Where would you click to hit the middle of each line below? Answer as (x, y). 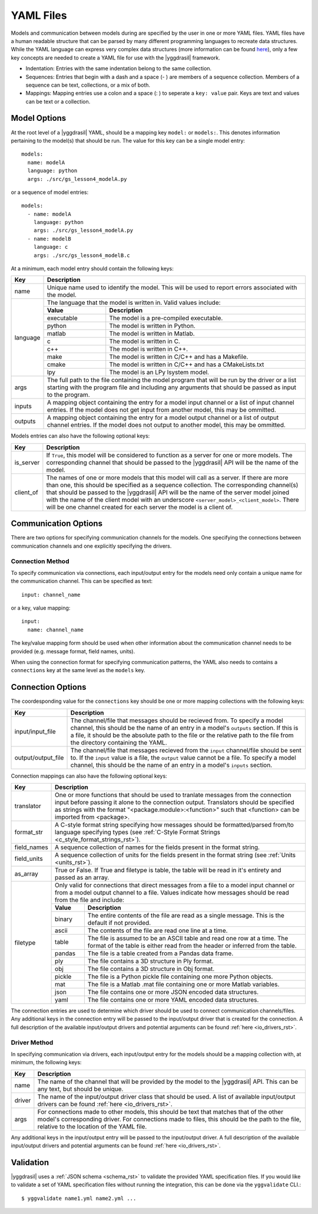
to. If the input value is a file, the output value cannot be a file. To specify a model (183, 758)
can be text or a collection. (58, 101)
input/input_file (35, 731)
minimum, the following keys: (46, 1062)
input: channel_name (51, 595)
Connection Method (40, 561)
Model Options (39, 118)
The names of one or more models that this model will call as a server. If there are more (167, 478)
